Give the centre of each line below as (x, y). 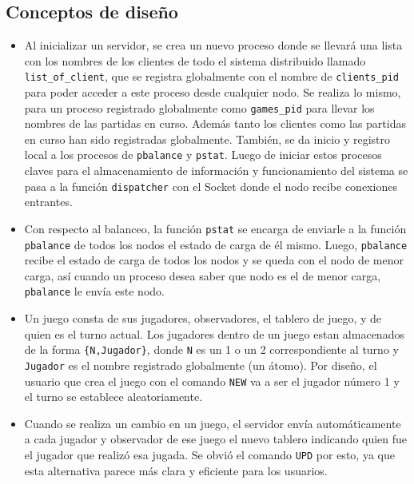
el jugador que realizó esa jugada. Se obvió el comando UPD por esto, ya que (209, 455)
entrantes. (48, 202)
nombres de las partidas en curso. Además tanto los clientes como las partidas (215, 123)
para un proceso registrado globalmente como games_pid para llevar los (199, 107)
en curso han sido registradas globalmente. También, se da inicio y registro (207, 139)
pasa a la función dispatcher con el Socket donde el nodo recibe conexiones (211, 186)
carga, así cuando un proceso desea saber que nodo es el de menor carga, (203, 275)
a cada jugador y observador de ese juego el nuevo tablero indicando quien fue (216, 439)
